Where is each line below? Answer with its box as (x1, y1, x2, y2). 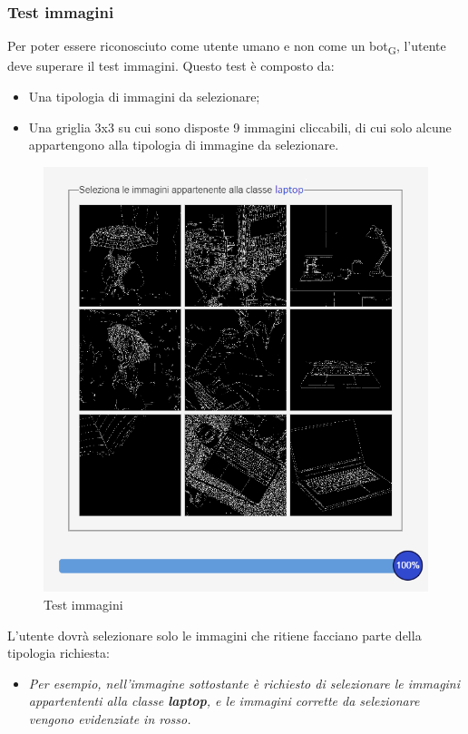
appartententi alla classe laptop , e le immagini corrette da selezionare (28, 691, 420, 710)
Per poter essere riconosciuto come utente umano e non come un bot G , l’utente (7, 36, 446, 58)
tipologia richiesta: (7, 643, 110, 662)
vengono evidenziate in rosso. (28, 709, 191, 728)
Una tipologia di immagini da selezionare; (28, 86, 260, 105)
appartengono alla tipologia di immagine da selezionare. (28, 135, 339, 154)
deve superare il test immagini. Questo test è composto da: (7, 56, 335, 75)
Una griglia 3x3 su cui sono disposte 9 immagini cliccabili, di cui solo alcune (28, 117, 452, 136)
